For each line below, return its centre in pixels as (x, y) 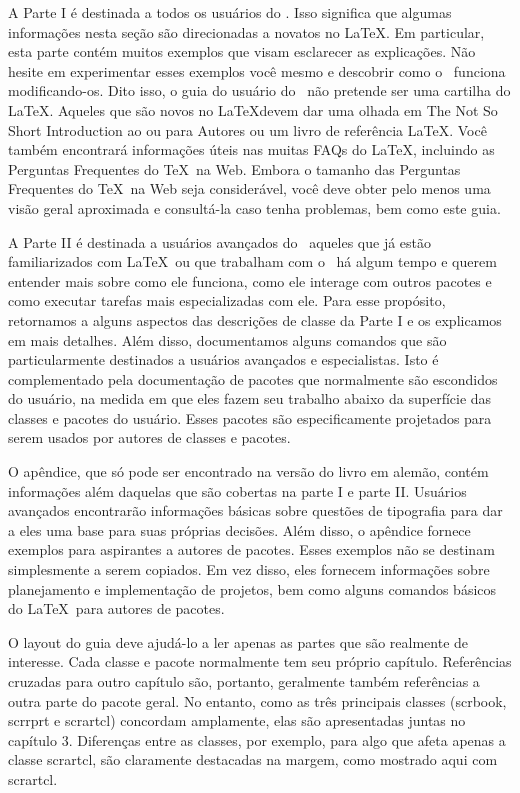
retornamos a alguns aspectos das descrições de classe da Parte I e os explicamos (255, 319)
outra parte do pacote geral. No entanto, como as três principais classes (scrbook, (257, 700)
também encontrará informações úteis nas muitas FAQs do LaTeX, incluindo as (251, 149)
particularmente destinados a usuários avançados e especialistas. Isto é (223, 359)
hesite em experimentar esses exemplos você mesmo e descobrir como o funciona (257, 70)
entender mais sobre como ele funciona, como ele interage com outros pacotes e (250, 280)
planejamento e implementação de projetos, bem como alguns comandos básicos (252, 588)
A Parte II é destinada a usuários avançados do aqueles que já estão (220, 241)
